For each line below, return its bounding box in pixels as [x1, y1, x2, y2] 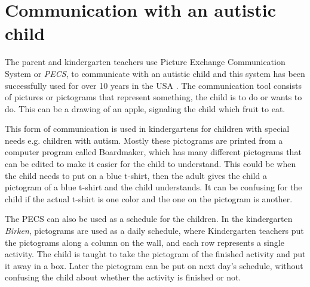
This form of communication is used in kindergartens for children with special [5, 122, 290, 135]
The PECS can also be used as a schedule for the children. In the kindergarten [5, 212, 293, 225]
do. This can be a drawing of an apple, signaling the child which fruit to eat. [5, 102, 286, 115]
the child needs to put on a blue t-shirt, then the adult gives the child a [5, 169, 267, 181]
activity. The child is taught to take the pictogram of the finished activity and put [5, 248, 306, 260]
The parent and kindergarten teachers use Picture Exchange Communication [5, 55, 286, 68]
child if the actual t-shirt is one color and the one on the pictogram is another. [5, 192, 293, 205]
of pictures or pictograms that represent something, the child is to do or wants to [5, 91, 302, 103]
